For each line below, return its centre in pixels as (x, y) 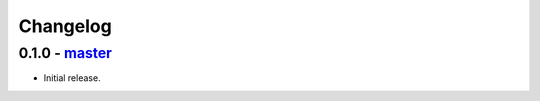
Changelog (65, 26)
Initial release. (72, 78)
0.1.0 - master (65, 53)
